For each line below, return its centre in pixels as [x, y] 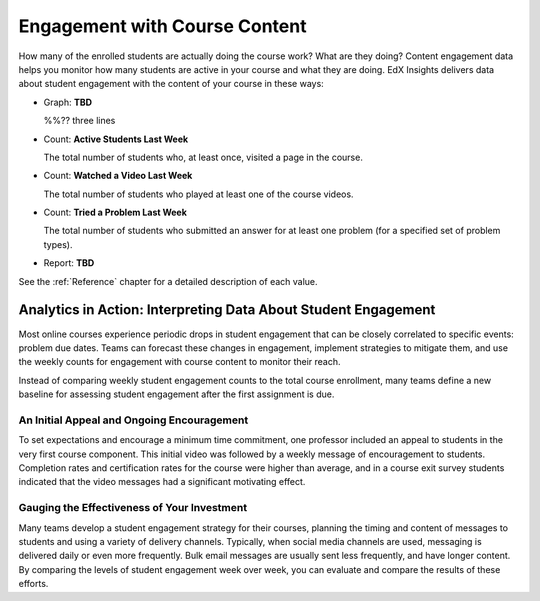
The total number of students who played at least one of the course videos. [198, 194]
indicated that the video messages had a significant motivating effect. [162, 482]
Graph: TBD [68, 102]
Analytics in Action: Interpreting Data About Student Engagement [227, 310]
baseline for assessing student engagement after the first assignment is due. [176, 394]
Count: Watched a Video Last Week [118, 176]
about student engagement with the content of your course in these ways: [171, 84]
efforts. [33, 584]
